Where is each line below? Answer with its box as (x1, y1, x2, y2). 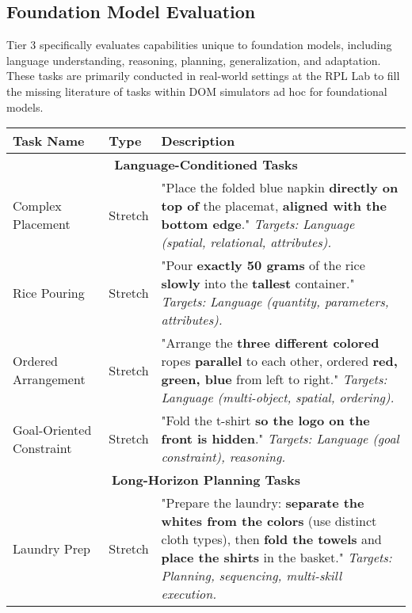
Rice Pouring (13, 283, 85, 302)
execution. (161, 584, 217, 603)
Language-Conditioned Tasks (114, 155, 298, 174)
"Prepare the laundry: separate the (161, 493, 364, 512)
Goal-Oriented (13, 420, 92, 439)
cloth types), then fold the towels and (161, 530, 382, 549)
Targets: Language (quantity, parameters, (161, 292, 389, 311)
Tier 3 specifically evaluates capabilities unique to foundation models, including (6, 36, 392, 53)
